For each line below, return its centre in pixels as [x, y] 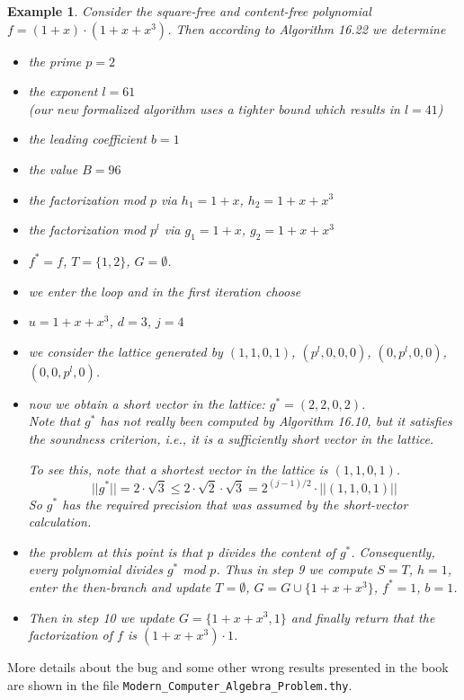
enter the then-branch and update [120, 586]
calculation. [60, 522]
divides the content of [277, 551]
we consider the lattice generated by [125, 351]
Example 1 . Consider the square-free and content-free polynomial [189, 11]
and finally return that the [363, 617]
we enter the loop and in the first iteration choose [165, 291]
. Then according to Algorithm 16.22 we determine [307, 28]
